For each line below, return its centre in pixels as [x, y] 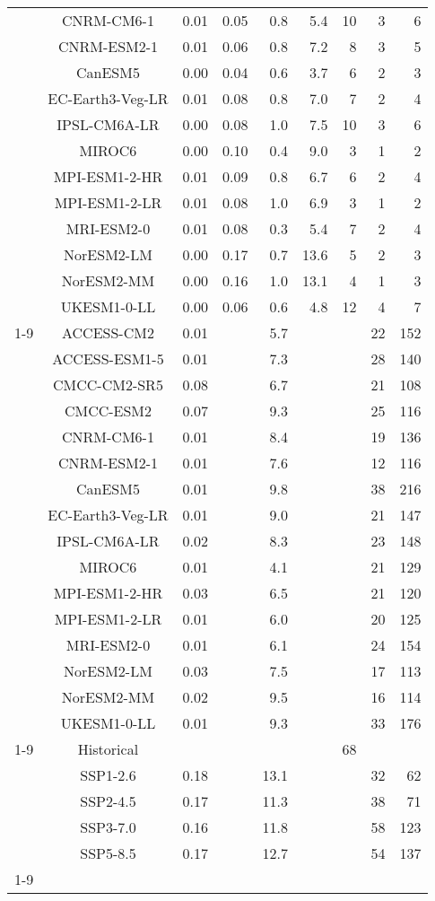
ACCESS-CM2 [108, 332]
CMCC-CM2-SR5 [108, 385]
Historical [108, 749]
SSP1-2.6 [108, 775]
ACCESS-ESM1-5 [108, 359]
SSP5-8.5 [108, 853]
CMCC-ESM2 [108, 411]
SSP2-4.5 [108, 801]
